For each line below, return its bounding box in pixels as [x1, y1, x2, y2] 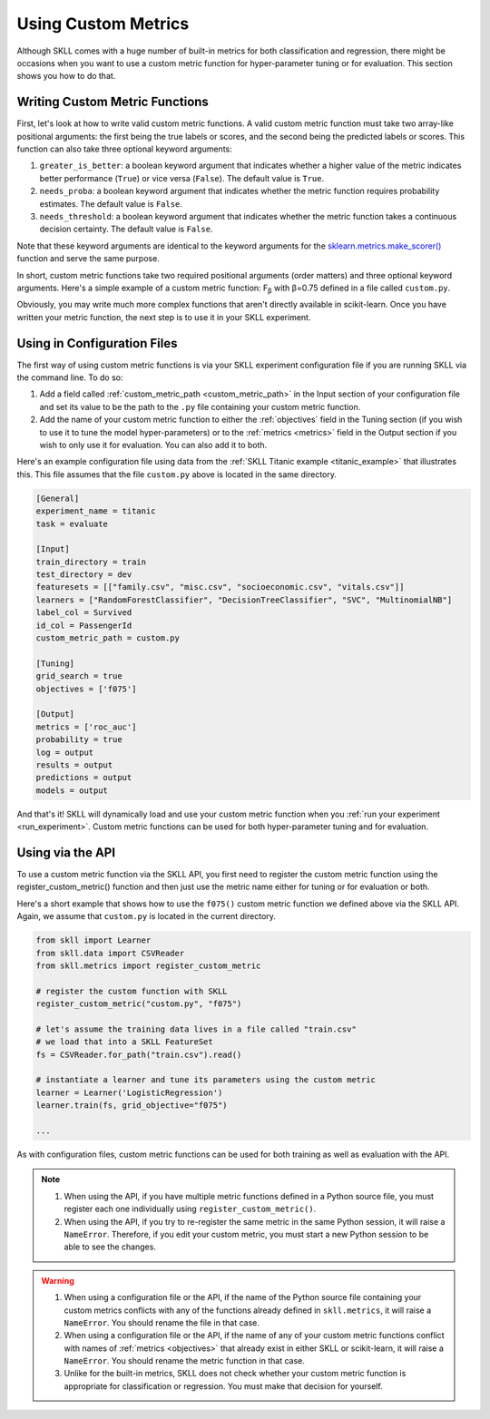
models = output [35, 785, 109, 796]
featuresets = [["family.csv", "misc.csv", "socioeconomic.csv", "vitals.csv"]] [35, 582, 405, 592]
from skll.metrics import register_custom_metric [35, 960, 261, 971]
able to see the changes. [64, 1241, 156, 1252]
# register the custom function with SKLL [35, 985, 228, 996]
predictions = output [35, 772, 132, 783]
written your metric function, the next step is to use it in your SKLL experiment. [16, 311, 311, 322]
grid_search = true [35, 671, 122, 681]
